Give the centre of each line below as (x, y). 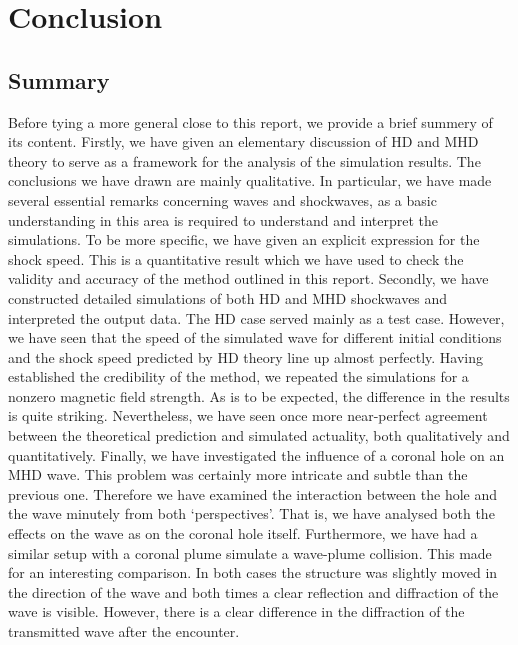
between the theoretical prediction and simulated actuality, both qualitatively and (259, 435)
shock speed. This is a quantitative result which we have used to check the (236, 258)
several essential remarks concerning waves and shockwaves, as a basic (222, 199)
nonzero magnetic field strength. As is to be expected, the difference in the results (259, 395)
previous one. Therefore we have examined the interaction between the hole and (253, 493)
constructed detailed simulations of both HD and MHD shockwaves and (228, 297)
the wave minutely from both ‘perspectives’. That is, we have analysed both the (251, 513)
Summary (59, 79)
